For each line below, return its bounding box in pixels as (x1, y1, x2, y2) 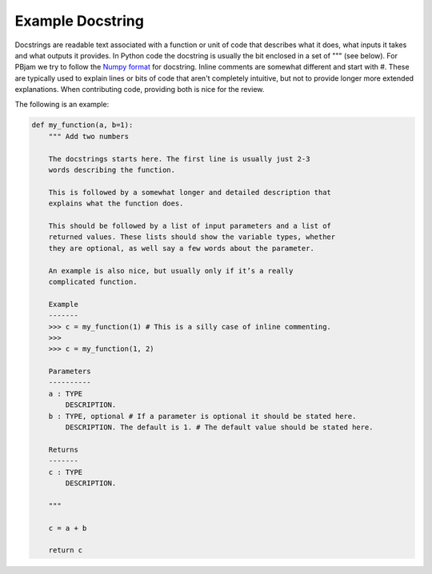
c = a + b (48, 524, 87, 532)
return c (48, 546, 83, 555)
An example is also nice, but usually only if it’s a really (48, 266, 294, 275)
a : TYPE (48, 389, 83, 398)
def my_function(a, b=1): (31, 121, 134, 130)
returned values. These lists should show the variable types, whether (48, 233, 336, 241)
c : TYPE (48, 468, 83, 476)
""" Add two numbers (48, 132, 130, 141)
